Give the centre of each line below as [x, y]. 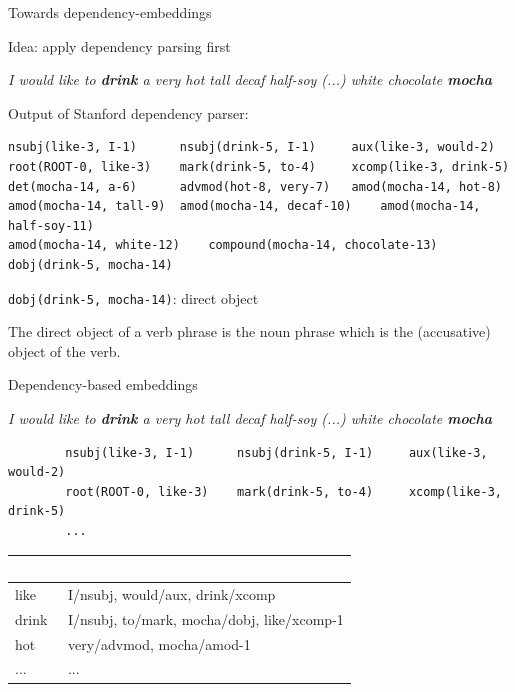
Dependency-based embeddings [103, 384]
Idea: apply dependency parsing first [119, 45]
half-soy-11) [51, 225]
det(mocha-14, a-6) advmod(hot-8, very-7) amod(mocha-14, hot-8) [255, 186]
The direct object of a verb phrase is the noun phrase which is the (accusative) [249, 331]
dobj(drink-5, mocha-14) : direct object [133, 297]
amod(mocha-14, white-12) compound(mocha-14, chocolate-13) [223, 245]
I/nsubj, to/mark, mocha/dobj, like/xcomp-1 [205, 618]
